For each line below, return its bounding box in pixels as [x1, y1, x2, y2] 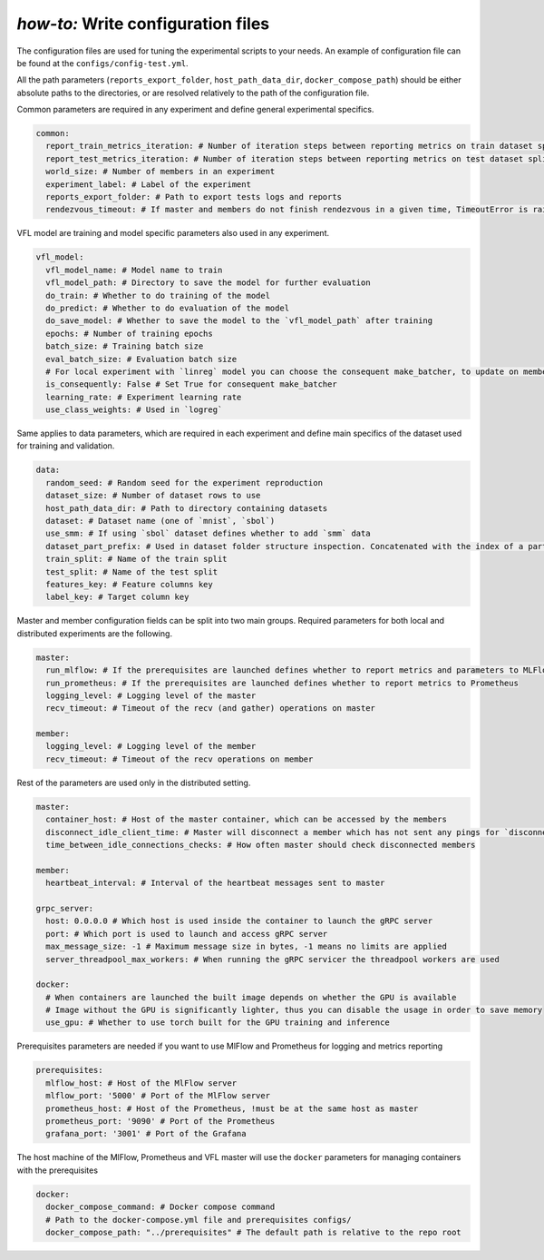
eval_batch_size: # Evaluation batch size [45, 354, 238, 364]
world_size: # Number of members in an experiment [45, 166, 276, 177]
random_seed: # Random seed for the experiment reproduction [45, 477, 324, 487]
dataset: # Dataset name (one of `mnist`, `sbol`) [45, 516, 276, 527]
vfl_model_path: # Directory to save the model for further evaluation [45, 278, 371, 288]
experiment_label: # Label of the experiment [45, 179, 251, 190]
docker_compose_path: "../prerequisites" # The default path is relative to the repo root [45, 1226, 461, 1237]
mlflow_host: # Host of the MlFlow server [45, 1078, 238, 1088]
